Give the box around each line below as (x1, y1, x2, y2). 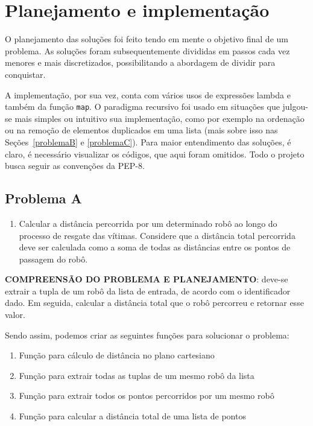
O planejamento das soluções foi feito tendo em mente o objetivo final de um (5, 33, 288, 45)
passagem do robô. (19, 252, 88, 265)
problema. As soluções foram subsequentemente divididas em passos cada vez (5, 44, 290, 57)
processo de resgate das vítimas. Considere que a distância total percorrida (19, 229, 296, 241)
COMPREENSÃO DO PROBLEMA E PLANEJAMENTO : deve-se (5, 273, 288, 285)
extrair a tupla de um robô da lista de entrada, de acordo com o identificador (5, 284, 291, 297)
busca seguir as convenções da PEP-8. (5, 159, 145, 172)
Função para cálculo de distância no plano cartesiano (19, 349, 215, 361)
